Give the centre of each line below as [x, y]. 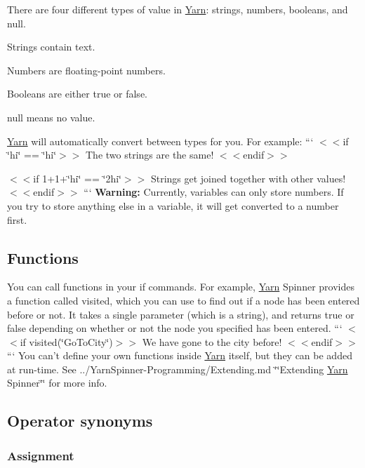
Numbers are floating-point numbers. [86, 70]
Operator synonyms [80, 421]
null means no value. [51, 117]
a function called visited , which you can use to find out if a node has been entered [184, 300]
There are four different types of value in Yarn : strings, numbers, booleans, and [178, 9]
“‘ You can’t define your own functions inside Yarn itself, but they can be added [180, 355]
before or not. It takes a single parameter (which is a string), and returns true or [181, 314]
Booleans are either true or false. [77, 94]
